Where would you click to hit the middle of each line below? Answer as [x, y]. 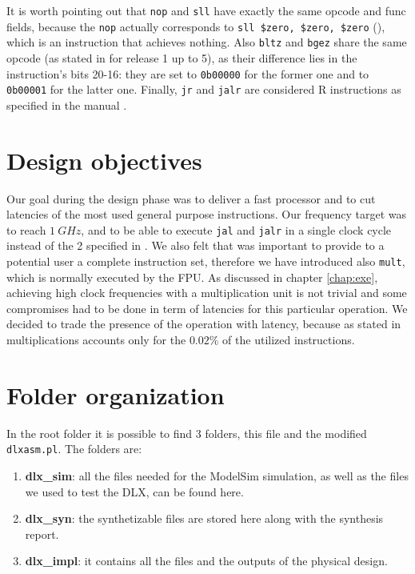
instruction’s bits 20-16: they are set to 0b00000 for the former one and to [188, 73]
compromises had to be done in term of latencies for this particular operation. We [207, 308]
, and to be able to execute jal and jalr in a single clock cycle [236, 229]
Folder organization [116, 394]
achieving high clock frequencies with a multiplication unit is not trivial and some [207, 293]
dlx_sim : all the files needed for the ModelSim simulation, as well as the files [217, 476]
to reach [26, 229]
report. [42, 534]
